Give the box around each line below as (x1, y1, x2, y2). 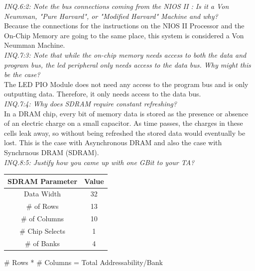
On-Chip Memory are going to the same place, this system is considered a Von (4, 30, 244, 40)
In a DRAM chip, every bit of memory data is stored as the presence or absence (4, 108, 249, 118)
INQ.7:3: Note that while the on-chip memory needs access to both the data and (4, 49, 247, 60)
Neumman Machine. (4, 40, 65, 50)
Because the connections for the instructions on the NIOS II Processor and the (4, 20, 245, 31)
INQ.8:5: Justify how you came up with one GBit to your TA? (4, 157, 195, 167)
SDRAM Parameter (7, 176, 78, 186)
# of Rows (26, 201, 59, 211)
